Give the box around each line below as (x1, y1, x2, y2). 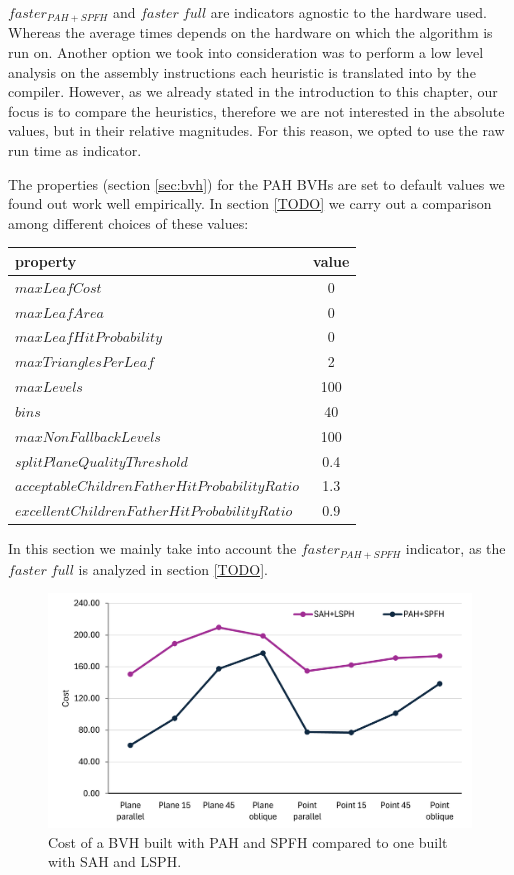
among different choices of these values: (8, 212, 249, 233)
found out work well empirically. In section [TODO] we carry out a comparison (8, 193, 492, 214)
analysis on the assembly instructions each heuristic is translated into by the (8, 61, 476, 82)
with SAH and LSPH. (48, 851, 182, 872)
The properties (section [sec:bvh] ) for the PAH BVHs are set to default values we (8, 173, 505, 194)
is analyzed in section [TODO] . (78, 558, 268, 579)
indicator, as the (405, 538, 506, 559)
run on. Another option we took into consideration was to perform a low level (8, 42, 484, 63)
